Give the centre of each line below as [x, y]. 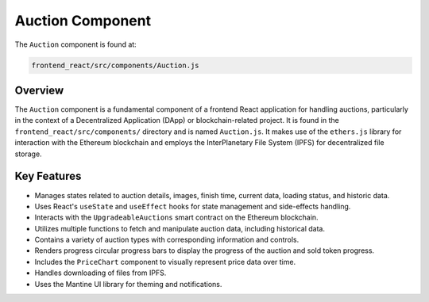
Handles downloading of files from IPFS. [100, 273]
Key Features [48, 176]
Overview [39, 90]
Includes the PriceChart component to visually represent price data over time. [165, 262]
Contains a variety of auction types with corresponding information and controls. [167, 240]
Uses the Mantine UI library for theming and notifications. [128, 284]
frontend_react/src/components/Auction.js [115, 65]
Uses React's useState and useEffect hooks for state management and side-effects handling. [193, 206]
